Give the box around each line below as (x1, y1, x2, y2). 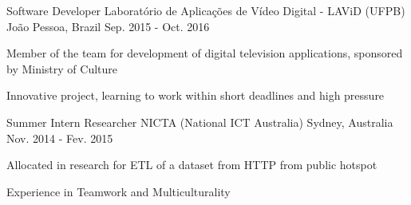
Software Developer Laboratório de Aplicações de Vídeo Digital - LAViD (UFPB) (6, 2, 405, 18)
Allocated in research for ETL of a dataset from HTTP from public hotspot (6, 156, 377, 173)
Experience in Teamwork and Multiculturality (6, 183, 231, 199)
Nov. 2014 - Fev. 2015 (6, 129, 113, 146)
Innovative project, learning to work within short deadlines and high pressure (6, 87, 385, 104)
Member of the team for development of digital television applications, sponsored (6, 45, 403, 61)
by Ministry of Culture (6, 60, 118, 77)
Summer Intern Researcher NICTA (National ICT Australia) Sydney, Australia (6, 113, 393, 130)
